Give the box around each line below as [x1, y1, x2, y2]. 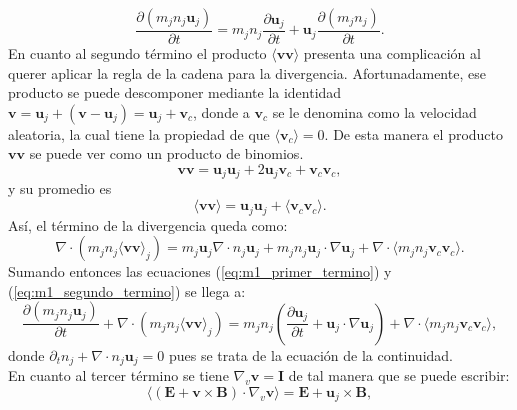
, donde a [193, 101, 250, 122]
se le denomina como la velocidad [272, 101, 477, 122]
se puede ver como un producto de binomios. [29, 143, 304, 164]
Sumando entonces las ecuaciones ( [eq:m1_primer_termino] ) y [8, 261, 392, 282]
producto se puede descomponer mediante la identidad [8, 82, 342, 103]
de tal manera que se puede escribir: [288, 365, 510, 386]
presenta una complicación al [303, 43, 481, 64]
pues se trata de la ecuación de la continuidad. [168, 344, 454, 365]
